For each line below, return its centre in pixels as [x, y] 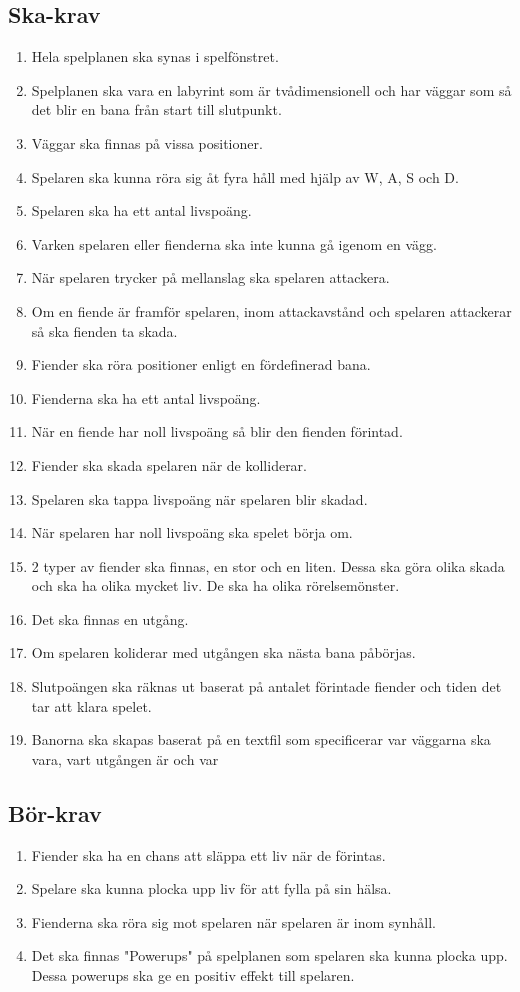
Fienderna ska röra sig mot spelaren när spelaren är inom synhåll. [233, 921]
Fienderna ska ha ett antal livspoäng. [146, 397]
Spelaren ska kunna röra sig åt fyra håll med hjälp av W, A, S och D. [245, 176]
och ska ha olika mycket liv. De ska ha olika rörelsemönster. [215, 585]
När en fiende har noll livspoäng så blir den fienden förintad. [217, 431]
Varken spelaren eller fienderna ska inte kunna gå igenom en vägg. [234, 243]
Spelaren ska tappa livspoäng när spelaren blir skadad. [199, 498]
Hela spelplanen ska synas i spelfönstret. [155, 56]
